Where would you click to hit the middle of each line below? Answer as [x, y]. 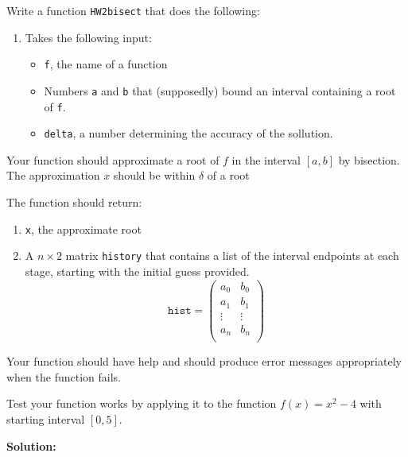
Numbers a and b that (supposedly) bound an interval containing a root [220, 90]
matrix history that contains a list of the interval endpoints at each [232, 256]
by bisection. [369, 159]
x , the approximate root [83, 228]
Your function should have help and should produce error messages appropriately [204, 361]
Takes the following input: [88, 37]
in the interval [266, 159]
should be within [154, 175]
